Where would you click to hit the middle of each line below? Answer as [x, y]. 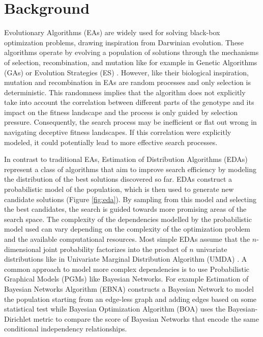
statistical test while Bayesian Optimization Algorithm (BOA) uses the [115, 309]
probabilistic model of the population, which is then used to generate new [119, 189]
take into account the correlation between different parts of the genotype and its [129, 102]
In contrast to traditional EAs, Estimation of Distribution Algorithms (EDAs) [126, 159]
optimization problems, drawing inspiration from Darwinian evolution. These [124, 42]
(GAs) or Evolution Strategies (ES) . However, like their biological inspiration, [126, 72]
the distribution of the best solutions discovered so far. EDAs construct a [118, 179]
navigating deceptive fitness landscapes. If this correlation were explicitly [118, 132]
